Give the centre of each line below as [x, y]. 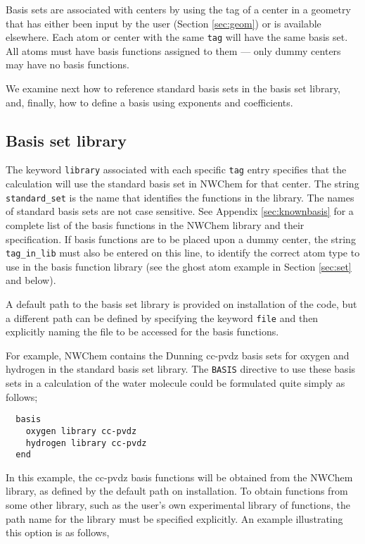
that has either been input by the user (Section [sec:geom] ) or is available [164, 23]
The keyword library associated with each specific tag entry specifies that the [176, 169]
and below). [31, 280]
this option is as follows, [58, 532]
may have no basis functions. [68, 64]
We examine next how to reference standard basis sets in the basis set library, [173, 88]
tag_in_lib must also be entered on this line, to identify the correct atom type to [183, 253]
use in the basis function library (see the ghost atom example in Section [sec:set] [179, 266]
